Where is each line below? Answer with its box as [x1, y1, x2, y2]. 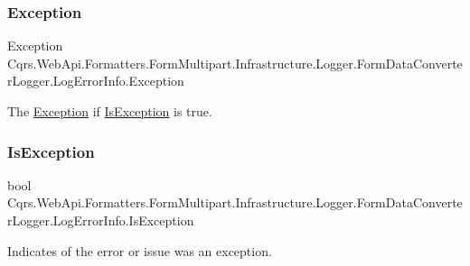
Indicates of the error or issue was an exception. [7, 241, 272, 260]
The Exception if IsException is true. [7, 102, 212, 120]
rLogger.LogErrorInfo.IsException [7, 211, 194, 229]
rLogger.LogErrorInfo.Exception [7, 71, 184, 90]
